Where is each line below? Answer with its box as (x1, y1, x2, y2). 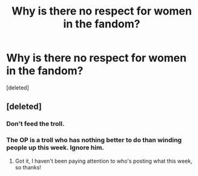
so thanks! (15, 163, 41, 171)
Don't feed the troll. (6, 120, 65, 128)
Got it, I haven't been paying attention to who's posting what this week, (15, 157, 193, 165)
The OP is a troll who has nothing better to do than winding (6, 136, 182, 145)
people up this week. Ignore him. (6, 143, 105, 152)
